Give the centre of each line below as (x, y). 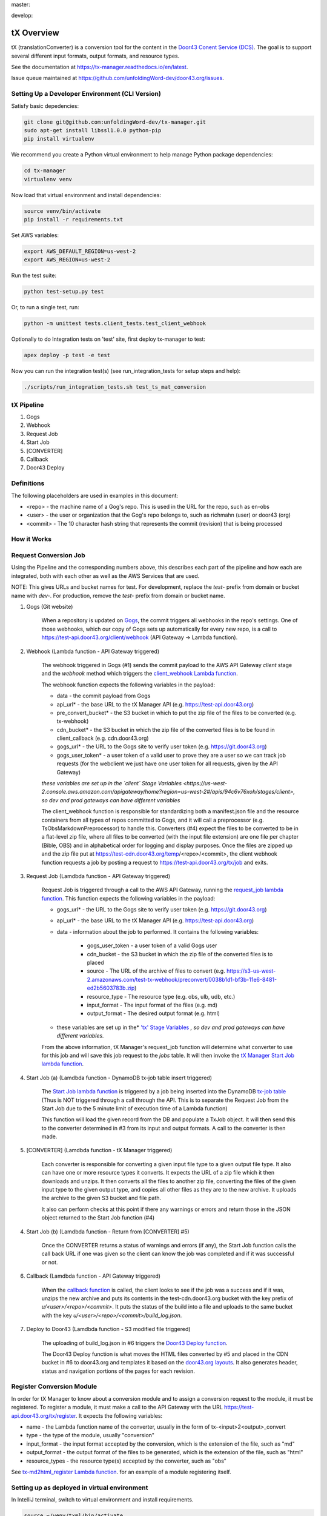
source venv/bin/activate (62, 211)
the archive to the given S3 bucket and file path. (101, 1198)
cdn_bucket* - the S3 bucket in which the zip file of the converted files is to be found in (166, 729)
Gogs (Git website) (50, 606)
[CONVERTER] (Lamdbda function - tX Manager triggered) (99, 1150)
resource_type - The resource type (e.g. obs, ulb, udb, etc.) (161, 996)
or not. (50, 1262)
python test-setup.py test (64, 292)
